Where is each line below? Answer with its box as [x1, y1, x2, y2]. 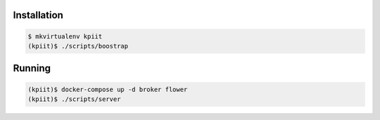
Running [13, 62, 51, 74]
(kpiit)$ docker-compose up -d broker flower [27, 85, 188, 93]
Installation [13, 9, 63, 21]
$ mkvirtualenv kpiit [27, 32, 103, 40]
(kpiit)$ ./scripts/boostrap [27, 42, 129, 50]
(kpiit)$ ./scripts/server [27, 95, 121, 103]
